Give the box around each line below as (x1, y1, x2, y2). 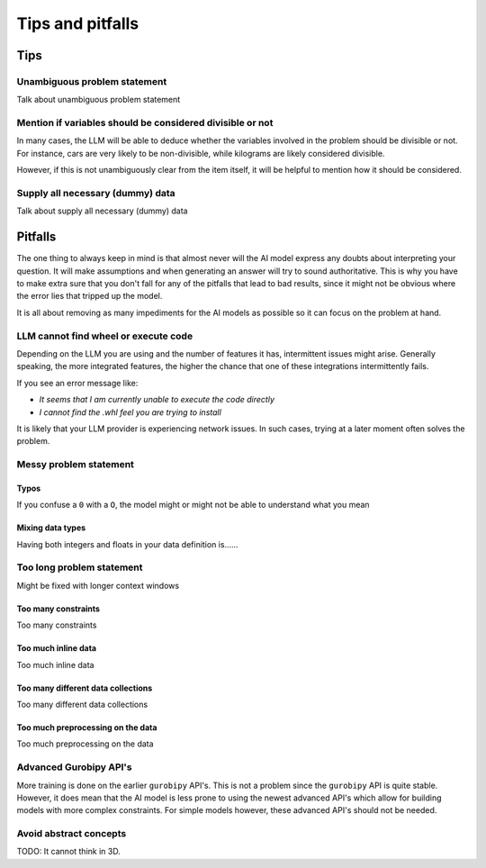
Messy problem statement (16, 458, 135, 471)
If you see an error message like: (16, 377, 139, 388)
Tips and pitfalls (16, 14, 139, 33)
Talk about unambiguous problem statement (16, 95, 181, 105)
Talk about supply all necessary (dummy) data (16, 205, 188, 216)
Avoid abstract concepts (16, 827, 127, 840)
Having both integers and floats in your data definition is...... (16, 538, 238, 549)
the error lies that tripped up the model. (16, 291, 163, 302)
